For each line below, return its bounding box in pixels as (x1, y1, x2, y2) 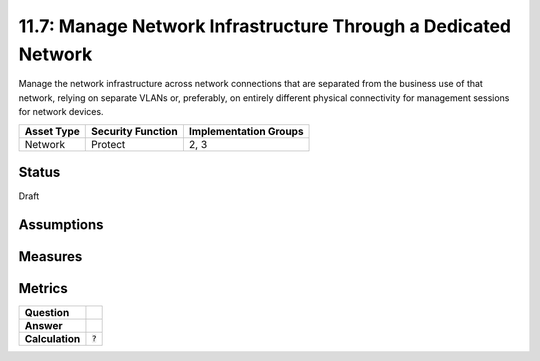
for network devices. (18, 106, 104, 118)
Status (18, 163, 61, 180)
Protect (91, 137, 126, 151)
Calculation (24, 331, 81, 345)
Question (24, 305, 70, 319)
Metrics (18, 280, 69, 297)
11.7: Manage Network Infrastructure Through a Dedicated (18, 15, 512, 37)
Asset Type (24, 124, 80, 138)
